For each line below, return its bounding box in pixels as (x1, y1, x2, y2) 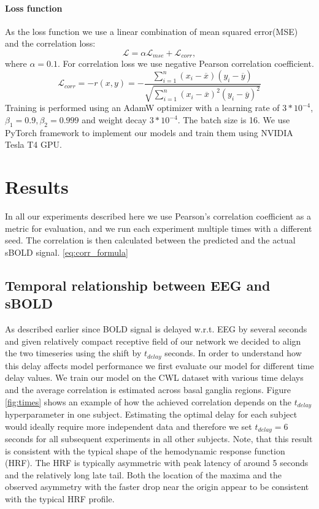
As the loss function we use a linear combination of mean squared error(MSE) (5, 25, 298, 37)
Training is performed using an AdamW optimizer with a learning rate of (5, 101, 280, 114)
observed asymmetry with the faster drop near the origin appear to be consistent (5, 480, 309, 493)
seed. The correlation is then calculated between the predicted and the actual (5, 234, 296, 247)
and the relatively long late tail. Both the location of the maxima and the (5, 468, 282, 481)
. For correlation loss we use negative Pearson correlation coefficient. (58, 57, 314, 70)
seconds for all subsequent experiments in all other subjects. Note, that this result (5, 432, 313, 445)
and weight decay (82, 113, 147, 126)
